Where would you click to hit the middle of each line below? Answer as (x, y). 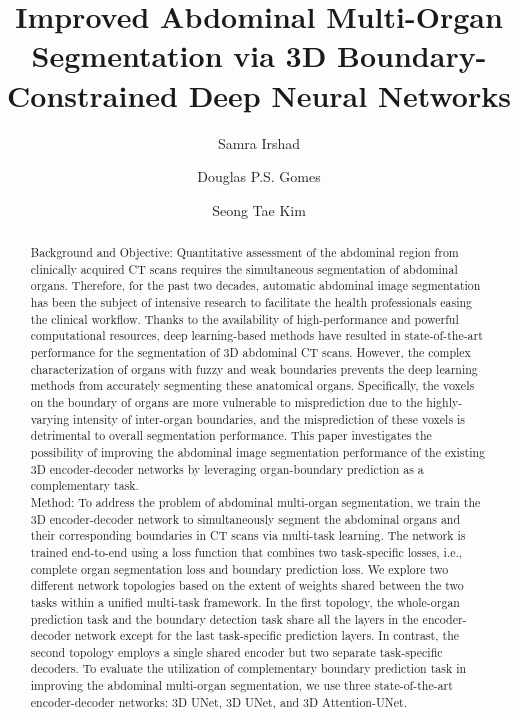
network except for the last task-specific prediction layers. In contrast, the (267, 635)
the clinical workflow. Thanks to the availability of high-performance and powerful (244, 318)
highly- (444, 401)
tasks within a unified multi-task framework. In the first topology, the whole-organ (245, 601)
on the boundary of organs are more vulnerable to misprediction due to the (226, 401)
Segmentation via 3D (179, 55)
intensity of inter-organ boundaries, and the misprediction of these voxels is (269, 418)
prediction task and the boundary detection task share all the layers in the (224, 618)
